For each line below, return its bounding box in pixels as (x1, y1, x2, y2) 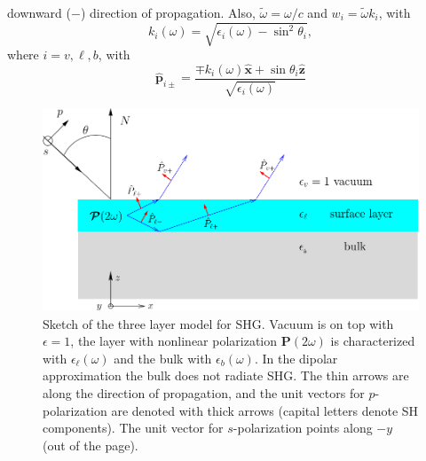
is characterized (330, 332, 415, 350)
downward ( (7, 4, 71, 21)
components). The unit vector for (43, 418, 224, 437)
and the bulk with (114, 348, 212, 367)
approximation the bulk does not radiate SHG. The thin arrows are (43, 366, 409, 385)
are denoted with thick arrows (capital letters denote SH (111, 401, 419, 419)
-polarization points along (233, 418, 373, 437)
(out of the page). (43, 435, 138, 454)
